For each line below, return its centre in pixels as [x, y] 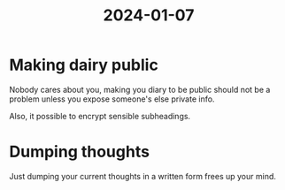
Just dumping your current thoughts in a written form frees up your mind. [143, 176]
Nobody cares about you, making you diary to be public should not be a [140, 89]
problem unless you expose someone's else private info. [112, 99]
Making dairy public [84, 65]
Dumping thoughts [80, 152]
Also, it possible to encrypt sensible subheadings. [100, 116]
